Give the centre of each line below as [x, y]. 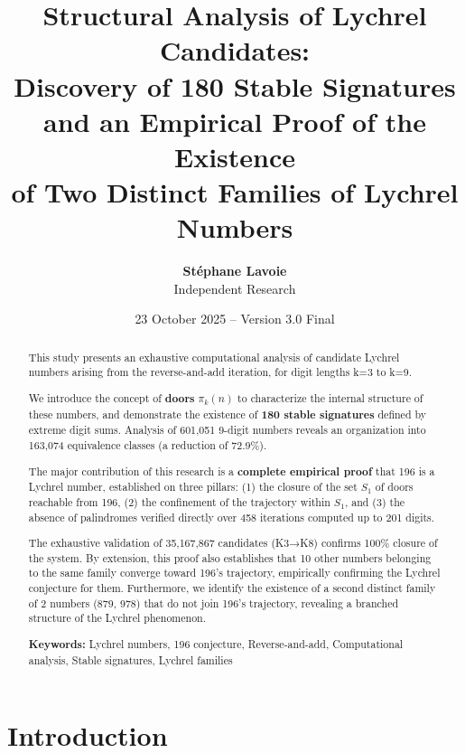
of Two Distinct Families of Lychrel [235, 192]
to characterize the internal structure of [330, 398]
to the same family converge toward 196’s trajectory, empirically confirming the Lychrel [234, 573]
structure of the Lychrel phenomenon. [117, 618]
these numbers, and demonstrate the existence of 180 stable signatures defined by [228, 414]
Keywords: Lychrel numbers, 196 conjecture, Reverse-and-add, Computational [216, 644]
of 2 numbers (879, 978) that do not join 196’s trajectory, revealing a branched [214, 602]
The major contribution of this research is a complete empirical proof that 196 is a [232, 471]
